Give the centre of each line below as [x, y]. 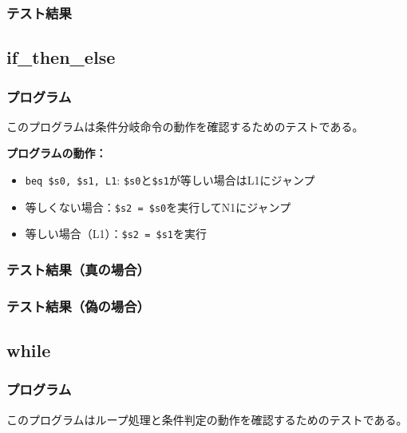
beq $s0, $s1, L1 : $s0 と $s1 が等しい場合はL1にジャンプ [170, 180]
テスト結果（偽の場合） [78, 306]
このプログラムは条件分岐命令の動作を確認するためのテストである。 [185, 126]
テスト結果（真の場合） [78, 269]
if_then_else [61, 57]
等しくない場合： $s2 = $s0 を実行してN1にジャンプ [158, 207]
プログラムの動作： [57, 153]
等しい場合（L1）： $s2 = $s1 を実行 [116, 234]
